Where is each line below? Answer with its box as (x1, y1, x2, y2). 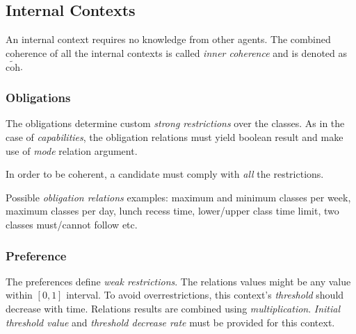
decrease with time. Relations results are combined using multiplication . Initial (6, 301, 341, 315)
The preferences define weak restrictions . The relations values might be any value (6, 274, 351, 288)
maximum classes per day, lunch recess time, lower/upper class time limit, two (6, 203, 339, 218)
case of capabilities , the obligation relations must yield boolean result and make (6, 130, 343, 144)
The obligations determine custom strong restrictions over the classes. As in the (6, 116, 345, 131)
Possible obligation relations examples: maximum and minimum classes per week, (6, 190, 351, 204)
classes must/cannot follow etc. (6, 217, 138, 231)
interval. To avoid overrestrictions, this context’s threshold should (66, 287, 344, 302)
